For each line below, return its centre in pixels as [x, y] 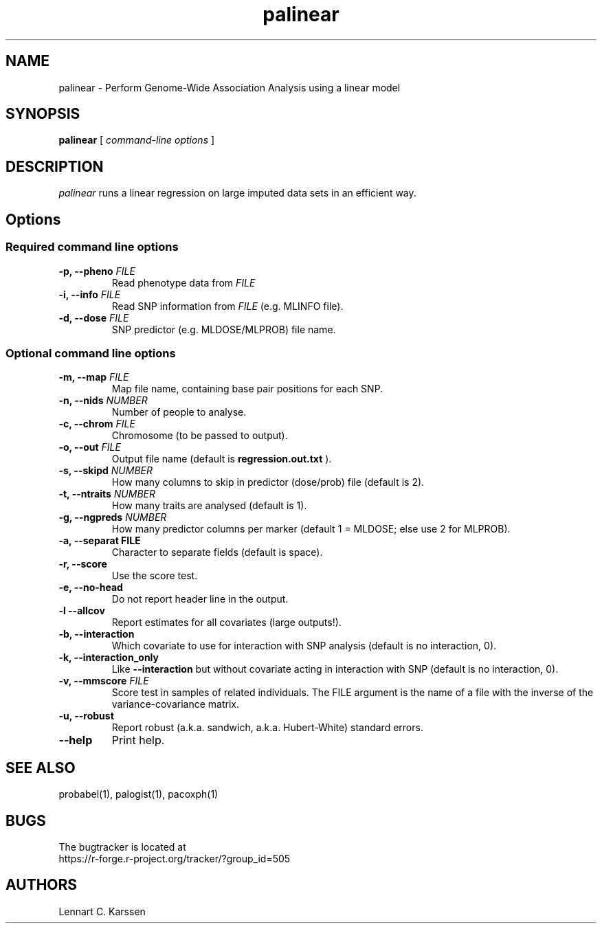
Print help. [138, 740]
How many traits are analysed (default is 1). [209, 506]
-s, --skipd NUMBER [105, 471]
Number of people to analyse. [179, 412]
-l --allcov [82, 611]
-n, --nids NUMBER [103, 401]
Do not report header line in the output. [200, 599]
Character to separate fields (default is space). [217, 552]
